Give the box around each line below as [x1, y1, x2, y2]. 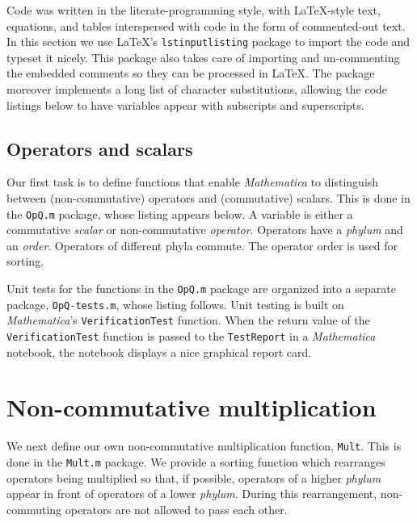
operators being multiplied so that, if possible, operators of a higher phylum [6, 469, 381, 486]
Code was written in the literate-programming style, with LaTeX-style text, [6, 2, 381, 18]
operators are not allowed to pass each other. [65, 500, 288, 517]
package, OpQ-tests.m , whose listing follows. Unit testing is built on [6, 295, 344, 312]
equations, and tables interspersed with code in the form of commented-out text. [6, 17, 406, 34]
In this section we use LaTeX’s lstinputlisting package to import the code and [6, 33, 411, 50]
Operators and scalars [6, 136, 193, 161]
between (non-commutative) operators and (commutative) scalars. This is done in [6, 190, 411, 207]
